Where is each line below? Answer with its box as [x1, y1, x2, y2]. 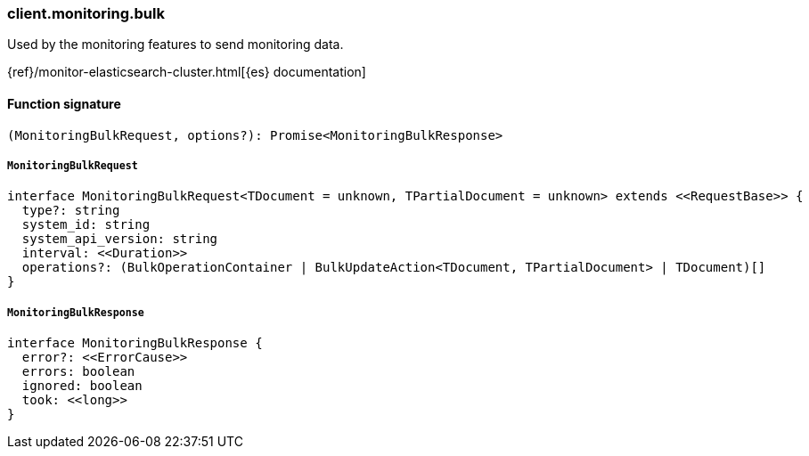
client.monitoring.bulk [7, 4, 165, 22]
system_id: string [21, 217, 151, 232]
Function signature [7, 95, 121, 111]
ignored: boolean [21, 379, 143, 394]
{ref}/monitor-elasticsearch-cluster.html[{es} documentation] [7, 64, 366, 80]
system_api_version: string [21, 232, 218, 247]
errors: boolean [21, 364, 135, 379]
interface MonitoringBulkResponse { [7, 336, 263, 351]
